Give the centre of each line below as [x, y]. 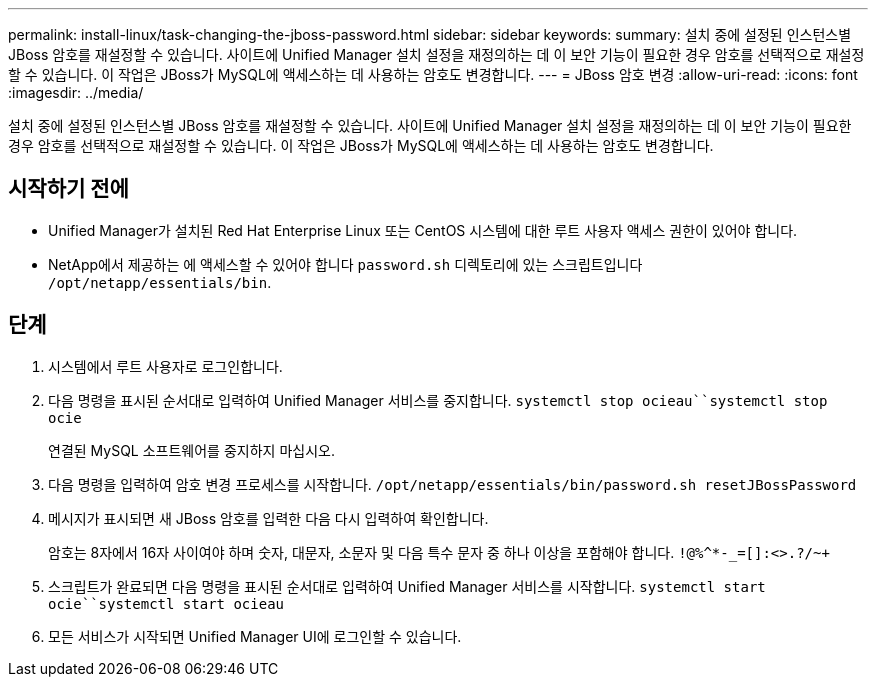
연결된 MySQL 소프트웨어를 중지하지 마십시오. [191, 450]
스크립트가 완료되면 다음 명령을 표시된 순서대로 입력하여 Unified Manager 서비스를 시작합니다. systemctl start [407, 586]
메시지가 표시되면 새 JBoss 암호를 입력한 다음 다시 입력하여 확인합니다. [268, 518]
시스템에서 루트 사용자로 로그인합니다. [165, 366]
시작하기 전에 [68, 189]
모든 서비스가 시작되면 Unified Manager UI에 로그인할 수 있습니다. [255, 636]
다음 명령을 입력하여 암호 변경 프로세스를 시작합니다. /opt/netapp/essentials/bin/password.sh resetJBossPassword [452, 484]
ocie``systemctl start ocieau [166, 603]
